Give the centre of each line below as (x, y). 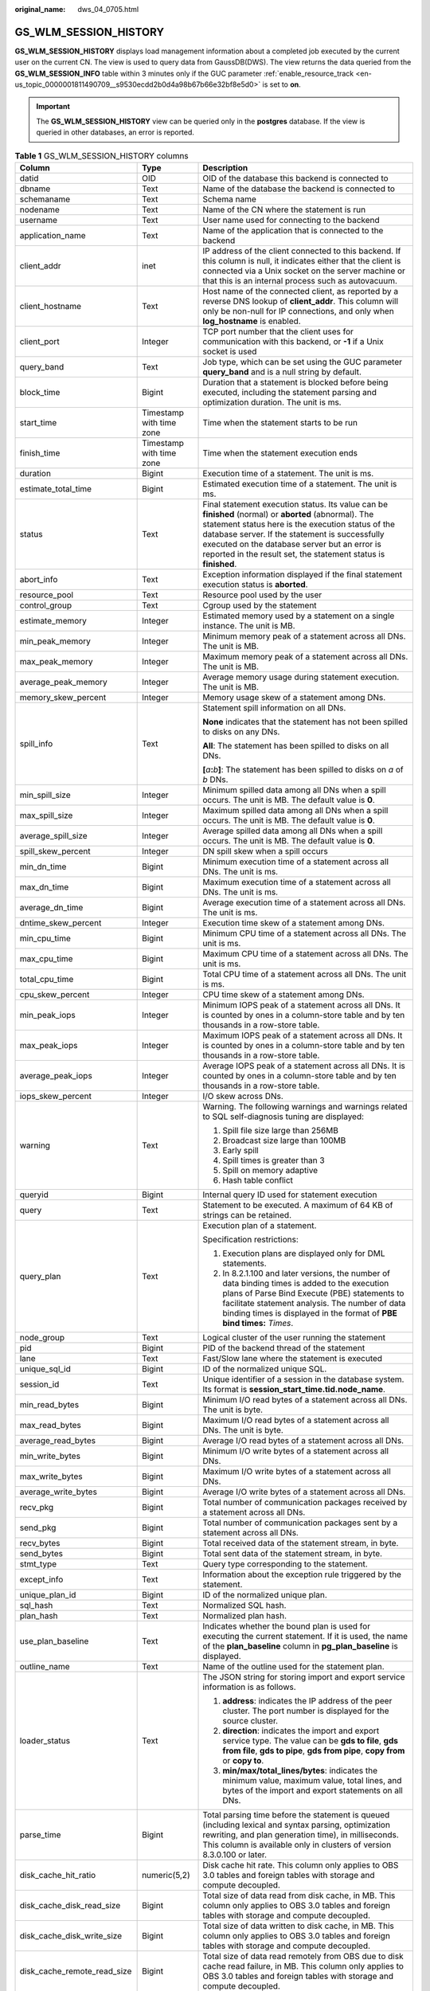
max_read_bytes (50, 1426)
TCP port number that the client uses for (278, 332)
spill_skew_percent (55, 851)
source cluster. (250, 1721)
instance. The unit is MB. (249, 626)
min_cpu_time (45, 938)
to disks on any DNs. (241, 732)
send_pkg (38, 1527)
